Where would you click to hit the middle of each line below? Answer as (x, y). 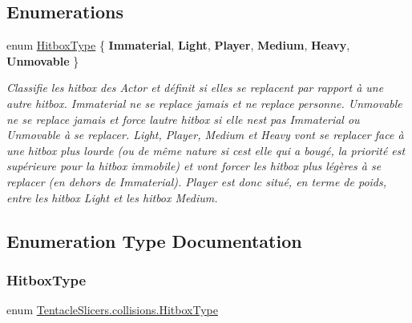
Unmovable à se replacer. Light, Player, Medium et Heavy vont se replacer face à (205, 135)
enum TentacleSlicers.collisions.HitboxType (112, 310)
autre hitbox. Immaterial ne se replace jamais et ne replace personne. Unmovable (204, 103)
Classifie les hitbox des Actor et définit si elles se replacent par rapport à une (195, 88)
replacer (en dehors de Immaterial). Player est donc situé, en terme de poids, (197, 181)
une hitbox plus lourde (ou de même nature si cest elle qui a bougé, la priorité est (206, 150)
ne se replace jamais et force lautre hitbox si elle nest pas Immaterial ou (183, 119)
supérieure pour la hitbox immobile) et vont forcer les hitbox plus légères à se (194, 166)
